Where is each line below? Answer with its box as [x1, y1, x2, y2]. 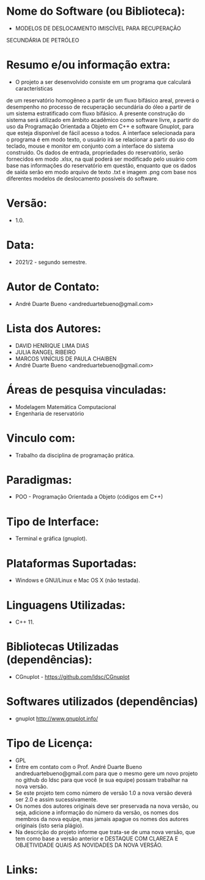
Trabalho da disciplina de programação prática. [15, 451, 135, 459]
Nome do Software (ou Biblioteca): [6, 4, 185, 18]
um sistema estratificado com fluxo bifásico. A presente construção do [6, 109, 185, 117]
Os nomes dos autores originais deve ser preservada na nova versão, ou [15, 802, 199, 810]
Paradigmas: [6, 473, 72, 487]
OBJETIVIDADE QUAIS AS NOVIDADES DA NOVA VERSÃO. [15, 841, 163, 849]
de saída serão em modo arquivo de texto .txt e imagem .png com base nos [6, 168, 197, 175]
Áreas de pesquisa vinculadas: [6, 383, 166, 397]
